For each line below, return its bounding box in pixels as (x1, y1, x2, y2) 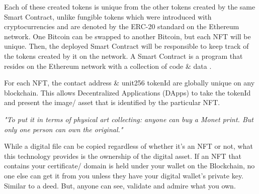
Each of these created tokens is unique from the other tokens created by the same (4, 2, 255, 12)
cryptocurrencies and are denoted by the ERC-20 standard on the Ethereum (4, 21, 239, 32)
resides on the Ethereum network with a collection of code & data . (4, 60, 212, 71)
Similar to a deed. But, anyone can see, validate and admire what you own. (4, 180, 236, 190)
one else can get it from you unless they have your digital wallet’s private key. (4, 170, 243, 180)
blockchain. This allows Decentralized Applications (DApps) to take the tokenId (4, 87, 251, 98)
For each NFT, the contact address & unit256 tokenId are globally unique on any (4, 77, 255, 88)
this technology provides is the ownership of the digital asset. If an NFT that (4, 150, 242, 161)
